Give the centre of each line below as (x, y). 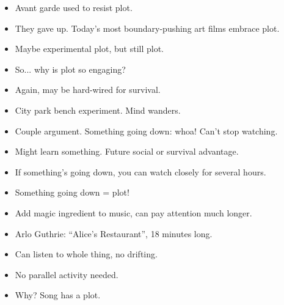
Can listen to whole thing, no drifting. (86, 254)
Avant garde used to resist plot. (74, 7)
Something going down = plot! (72, 192)
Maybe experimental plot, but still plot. (89, 49)
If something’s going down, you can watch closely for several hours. (140, 171)
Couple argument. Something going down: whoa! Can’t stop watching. (146, 130)
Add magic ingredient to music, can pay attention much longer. (133, 212)
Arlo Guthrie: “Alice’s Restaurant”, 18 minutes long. (114, 233)
